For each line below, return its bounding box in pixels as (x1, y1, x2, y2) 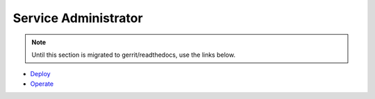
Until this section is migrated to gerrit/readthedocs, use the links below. (31, 51, 236, 59)
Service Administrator (12, 10, 143, 26)
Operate (30, 80, 54, 88)
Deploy (30, 70, 51, 78)
